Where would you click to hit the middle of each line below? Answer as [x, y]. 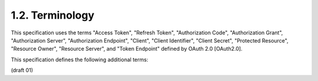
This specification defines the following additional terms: [79, 59]
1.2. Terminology [53, 15]
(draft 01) [22, 71]
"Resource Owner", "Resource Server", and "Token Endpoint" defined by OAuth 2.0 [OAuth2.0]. [127, 49]
